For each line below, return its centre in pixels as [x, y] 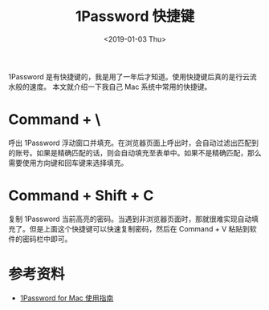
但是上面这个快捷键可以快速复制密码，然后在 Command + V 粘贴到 [140, 228]
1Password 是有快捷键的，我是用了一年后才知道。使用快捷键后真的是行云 [129, 76]
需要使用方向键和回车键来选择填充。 [68, 163]
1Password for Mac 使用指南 [67, 298]
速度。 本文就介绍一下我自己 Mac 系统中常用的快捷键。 [120, 87]
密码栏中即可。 [47, 239]
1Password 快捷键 [135, 16]
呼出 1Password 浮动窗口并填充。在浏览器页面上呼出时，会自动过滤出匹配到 [134, 143]
